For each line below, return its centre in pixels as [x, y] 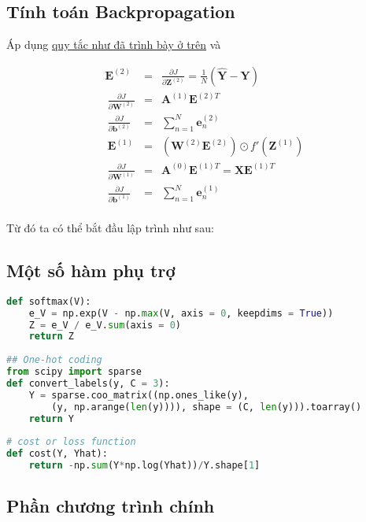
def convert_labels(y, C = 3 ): [88, 383]
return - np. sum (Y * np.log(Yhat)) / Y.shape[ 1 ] [144, 465]
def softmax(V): [49, 301]
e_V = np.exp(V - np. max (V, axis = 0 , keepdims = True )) [181, 313]
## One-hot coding [54, 360]
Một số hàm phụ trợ [91, 270]
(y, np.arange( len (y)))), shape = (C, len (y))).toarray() [207, 407]
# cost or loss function [71, 442]
